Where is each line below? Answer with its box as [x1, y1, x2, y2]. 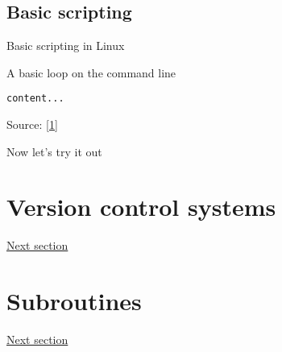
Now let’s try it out [6, 143, 102, 159]
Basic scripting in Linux [6, 37, 125, 54]
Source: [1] [6, 116, 58, 133]
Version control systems [6, 190, 276, 223]
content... [6, 93, 64, 105]
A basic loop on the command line [6, 64, 176, 81]
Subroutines [6, 284, 142, 317]
